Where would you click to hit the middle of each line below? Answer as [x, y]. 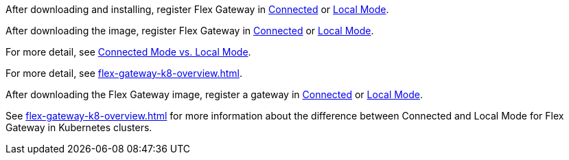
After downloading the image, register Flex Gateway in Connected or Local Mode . [190, 31]
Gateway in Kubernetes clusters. [79, 127]
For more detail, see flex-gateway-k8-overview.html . [124, 73]
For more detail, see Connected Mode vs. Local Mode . [128, 52]
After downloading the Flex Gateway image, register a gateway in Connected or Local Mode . [214, 94]
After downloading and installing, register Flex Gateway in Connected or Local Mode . [197, 9]
